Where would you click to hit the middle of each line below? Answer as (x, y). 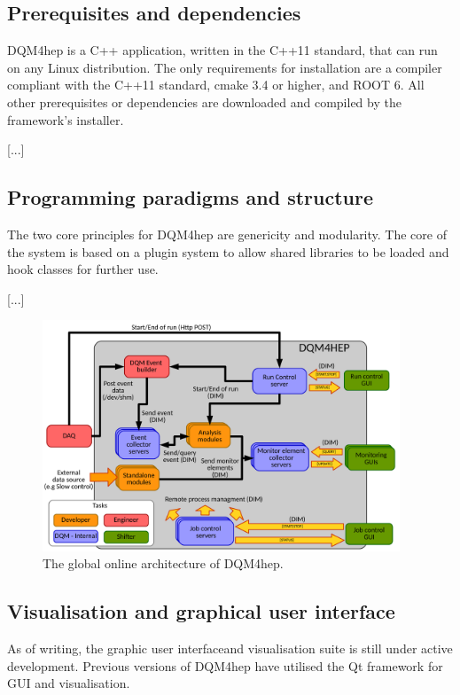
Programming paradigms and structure (190, 197)
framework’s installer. (66, 119)
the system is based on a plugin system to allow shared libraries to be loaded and (228, 251)
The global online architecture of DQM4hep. (163, 563)
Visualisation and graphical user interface (201, 611)
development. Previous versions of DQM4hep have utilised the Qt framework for (225, 665)
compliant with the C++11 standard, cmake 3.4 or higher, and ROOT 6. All (216, 85)
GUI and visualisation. (69, 683)
